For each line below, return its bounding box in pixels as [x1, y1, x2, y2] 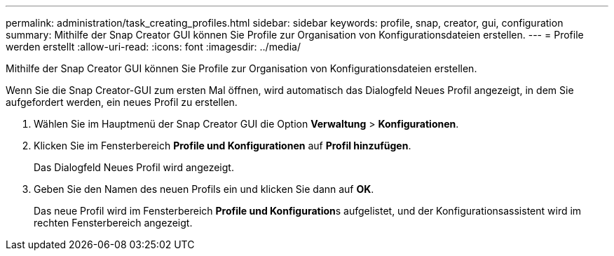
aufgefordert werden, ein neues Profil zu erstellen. [6, 96, 238, 108]
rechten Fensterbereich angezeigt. [34, 217, 193, 229]
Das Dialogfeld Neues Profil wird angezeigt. [34, 161, 234, 173]
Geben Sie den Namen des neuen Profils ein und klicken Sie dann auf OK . [34, 183, 374, 195]
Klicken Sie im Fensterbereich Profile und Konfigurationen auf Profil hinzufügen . [34, 140, 411, 151]
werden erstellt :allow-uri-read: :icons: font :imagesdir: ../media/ [6, 41, 301, 53]
